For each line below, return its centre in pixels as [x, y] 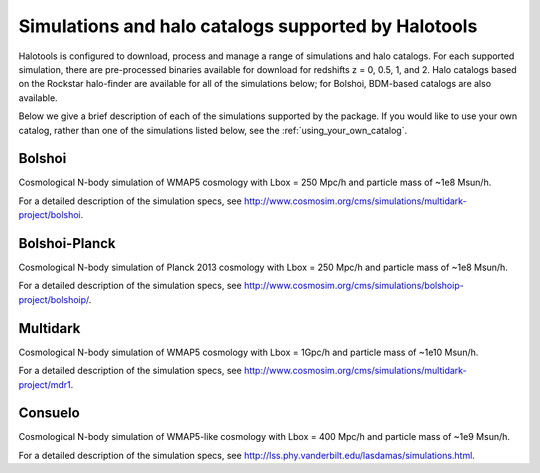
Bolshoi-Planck [67, 243]
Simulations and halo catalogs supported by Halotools [248, 26]
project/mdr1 [44, 384]
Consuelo [49, 413]
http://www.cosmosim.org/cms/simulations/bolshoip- [353, 286]
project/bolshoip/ [54, 299]
